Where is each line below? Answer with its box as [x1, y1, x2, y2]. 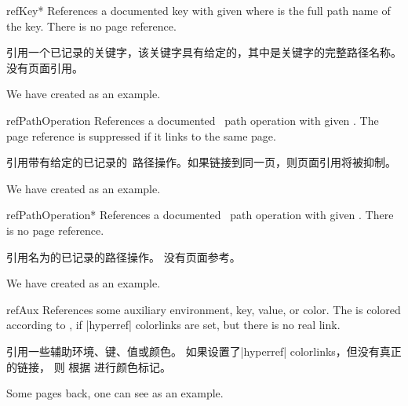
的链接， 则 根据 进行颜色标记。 [6, 358, 171, 375]
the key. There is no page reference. [6, 17, 177, 34]
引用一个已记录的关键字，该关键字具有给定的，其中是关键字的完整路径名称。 [6, 44, 402, 60]
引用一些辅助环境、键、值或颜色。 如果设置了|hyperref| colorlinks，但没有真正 [6, 342, 402, 359]
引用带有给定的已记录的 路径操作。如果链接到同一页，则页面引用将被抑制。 [6, 154, 396, 170]
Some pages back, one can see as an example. [6, 385, 224, 401]
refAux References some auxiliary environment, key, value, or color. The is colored [6, 301, 401, 317]
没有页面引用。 [6, 59, 83, 75]
